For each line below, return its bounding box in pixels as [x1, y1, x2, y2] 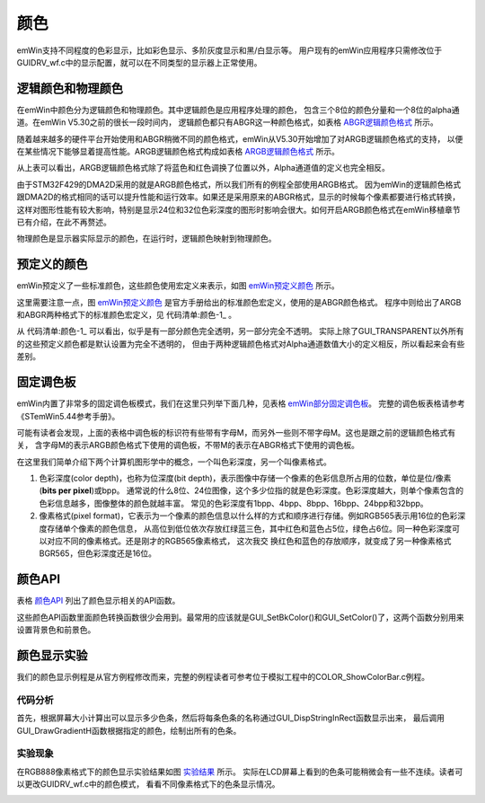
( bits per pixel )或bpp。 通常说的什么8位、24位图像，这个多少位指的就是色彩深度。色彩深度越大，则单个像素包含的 [39, 485, 464, 496]
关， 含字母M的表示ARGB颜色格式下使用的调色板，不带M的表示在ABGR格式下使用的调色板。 [16, 440, 359, 451]
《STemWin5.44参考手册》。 [16, 410, 120, 421]
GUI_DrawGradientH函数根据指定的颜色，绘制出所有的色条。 [16, 725, 242, 736]
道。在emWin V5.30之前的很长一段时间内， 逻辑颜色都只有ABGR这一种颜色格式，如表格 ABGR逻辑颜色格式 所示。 [16, 117, 439, 128]
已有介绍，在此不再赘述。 [16, 216, 111, 227]
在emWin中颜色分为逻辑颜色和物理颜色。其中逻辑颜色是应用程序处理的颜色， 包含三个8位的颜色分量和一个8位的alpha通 [16, 104, 460, 115]
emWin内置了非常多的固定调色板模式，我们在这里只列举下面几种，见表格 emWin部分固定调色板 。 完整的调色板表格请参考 [16, 398, 466, 409]
